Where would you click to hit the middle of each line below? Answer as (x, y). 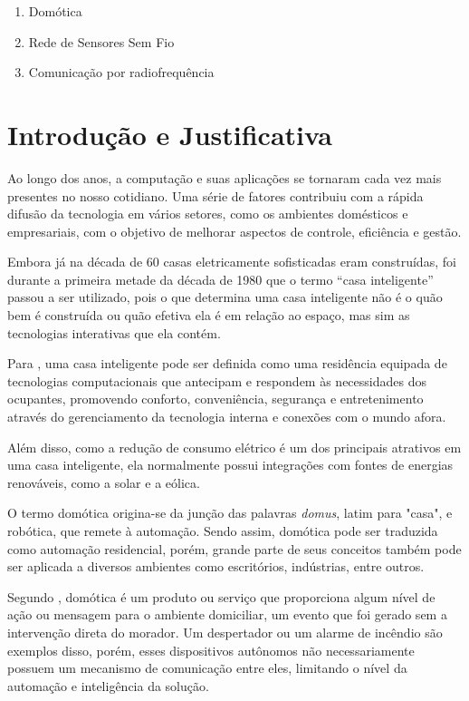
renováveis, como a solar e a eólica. (104, 482)
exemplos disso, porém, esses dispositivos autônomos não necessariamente (211, 650)
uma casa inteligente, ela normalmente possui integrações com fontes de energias (230, 465)
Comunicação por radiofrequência (121, 72)
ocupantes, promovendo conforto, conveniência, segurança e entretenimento (215, 399)
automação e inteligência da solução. (108, 685)
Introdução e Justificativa (170, 134)
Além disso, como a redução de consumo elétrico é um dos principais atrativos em (234, 447)
